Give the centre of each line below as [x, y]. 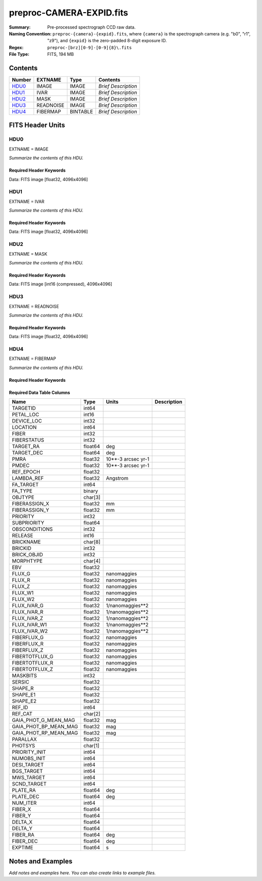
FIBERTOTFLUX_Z [33, 669]
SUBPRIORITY [28, 523]
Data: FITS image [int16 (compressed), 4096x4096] [61, 284]
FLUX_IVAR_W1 [29, 625]
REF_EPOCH [26, 472]
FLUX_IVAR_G [28, 605]
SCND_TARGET [29, 784]
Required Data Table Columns [40, 392]
